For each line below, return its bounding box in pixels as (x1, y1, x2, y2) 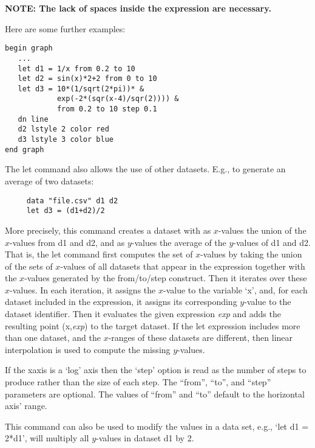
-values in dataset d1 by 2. (96, 432, 194, 444)
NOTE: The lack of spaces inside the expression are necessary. (5, 2, 271, 14)
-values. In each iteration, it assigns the (10, 283, 156, 296)
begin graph (5, 44, 53, 53)
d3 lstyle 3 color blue (18, 135, 113, 144)
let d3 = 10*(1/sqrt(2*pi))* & (18, 84, 144, 93)
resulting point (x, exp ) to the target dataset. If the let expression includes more (5, 319, 300, 332)
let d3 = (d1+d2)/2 (26, 206, 105, 215)
